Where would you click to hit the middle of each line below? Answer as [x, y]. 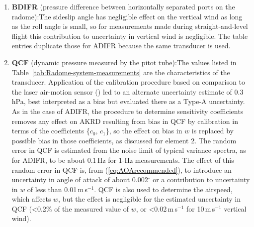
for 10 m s [201, 208]
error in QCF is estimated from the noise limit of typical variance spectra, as [129, 150]
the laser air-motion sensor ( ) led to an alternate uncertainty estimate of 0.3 [127, 91]
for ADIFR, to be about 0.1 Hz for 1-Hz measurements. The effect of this [123, 160]
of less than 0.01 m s [57, 189]
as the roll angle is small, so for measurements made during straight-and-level [130, 26]
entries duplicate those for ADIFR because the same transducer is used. [121, 46]
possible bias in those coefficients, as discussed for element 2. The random [124, 140]
